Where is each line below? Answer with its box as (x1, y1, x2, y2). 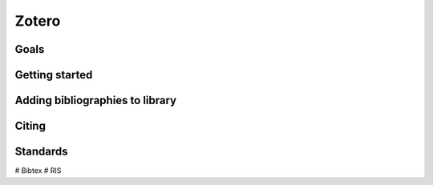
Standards (14, 145, 68, 159)
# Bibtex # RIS (14, 166, 62, 175)
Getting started (14, 68, 93, 82)
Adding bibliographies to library (14, 94, 177, 107)
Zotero (14, 12, 61, 30)
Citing (14, 119, 46, 133)
